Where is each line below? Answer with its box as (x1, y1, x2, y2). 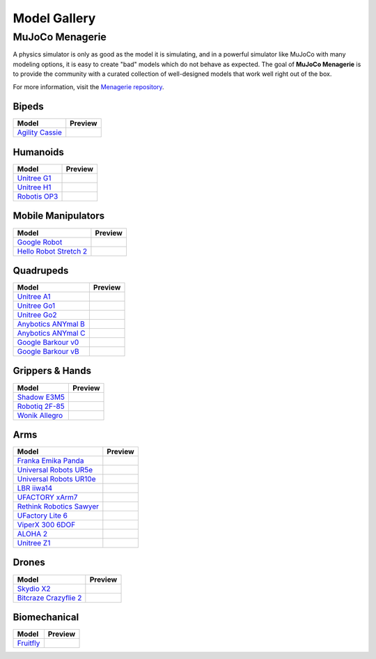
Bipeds (13, 101, 45, 113)
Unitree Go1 (17, 301, 56, 311)
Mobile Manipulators (13, 210, 104, 222)
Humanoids (13, 146, 64, 158)
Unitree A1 (17, 292, 52, 302)
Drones (13, 557, 45, 568)
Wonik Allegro (17, 410, 63, 420)
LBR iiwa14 (17, 483, 53, 493)
